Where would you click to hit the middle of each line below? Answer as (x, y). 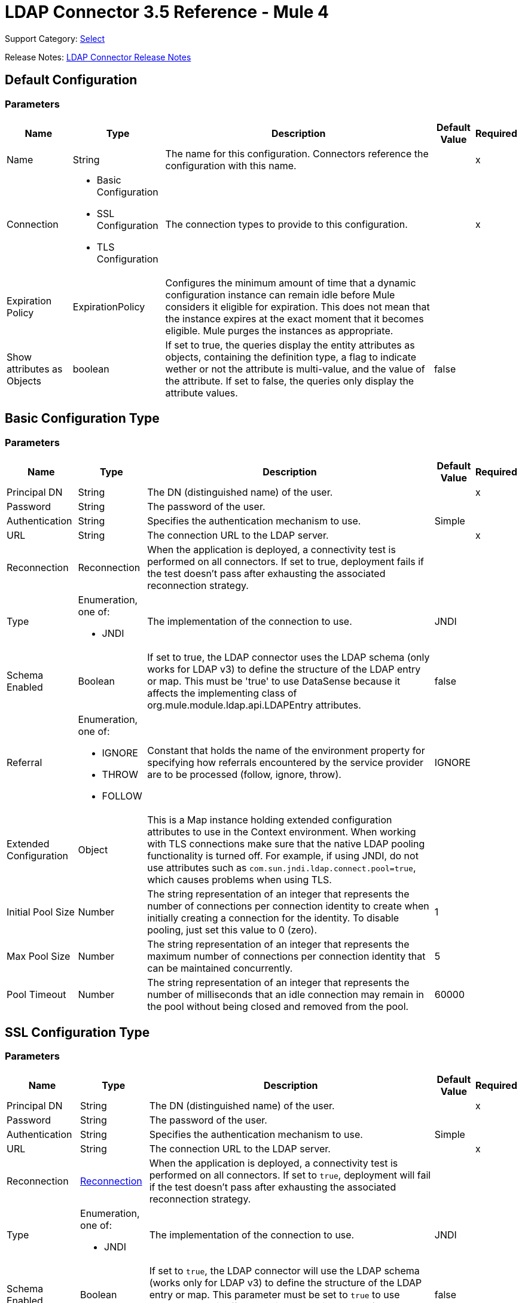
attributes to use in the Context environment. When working (282, 832)
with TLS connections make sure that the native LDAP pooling (286, 844)
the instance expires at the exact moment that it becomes (294, 318)
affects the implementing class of (222, 693)
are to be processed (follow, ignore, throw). (244, 775)
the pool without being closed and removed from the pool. (278, 1007)
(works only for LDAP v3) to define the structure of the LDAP (286, 1283)
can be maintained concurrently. (220, 968)
